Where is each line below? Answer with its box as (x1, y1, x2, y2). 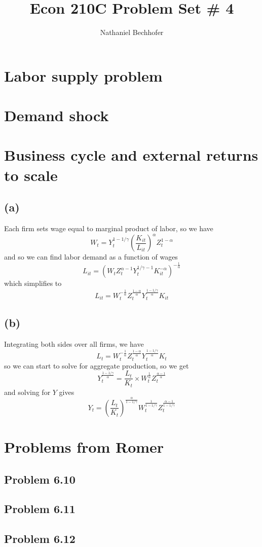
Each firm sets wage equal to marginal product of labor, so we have (4, 223, 213, 234)
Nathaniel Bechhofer (100, 27, 164, 38)
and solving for (4, 386, 51, 397)
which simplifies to (4, 278, 62, 288)
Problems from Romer (4, 436, 164, 457)
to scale (4, 164, 58, 185)
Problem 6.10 (4, 471, 76, 487)
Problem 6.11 (4, 501, 76, 517)
